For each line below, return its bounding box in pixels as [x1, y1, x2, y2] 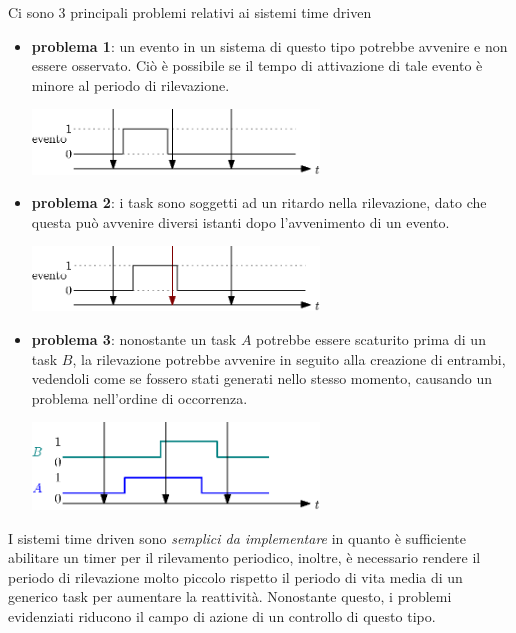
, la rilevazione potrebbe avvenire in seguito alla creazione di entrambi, [72, 348, 506, 369]
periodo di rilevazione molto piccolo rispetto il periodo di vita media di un [8, 566, 463, 587]
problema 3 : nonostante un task [31, 329, 237, 350]
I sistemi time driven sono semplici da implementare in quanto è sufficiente [8, 527, 466, 548]
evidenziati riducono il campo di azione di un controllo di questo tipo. [8, 605, 436, 626]
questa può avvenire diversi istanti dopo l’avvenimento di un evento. [31, 211, 450, 232]
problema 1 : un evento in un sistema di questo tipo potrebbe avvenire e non [31, 35, 508, 56]
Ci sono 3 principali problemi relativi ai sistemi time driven [8, 2, 372, 22]
